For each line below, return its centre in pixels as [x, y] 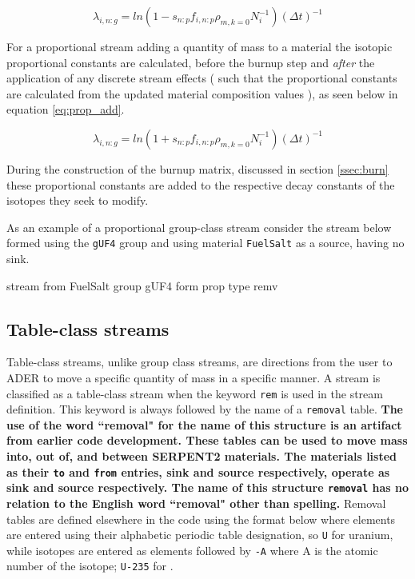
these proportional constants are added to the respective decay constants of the [201, 184]
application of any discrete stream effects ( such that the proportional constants [202, 78]
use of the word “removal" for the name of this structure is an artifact [204, 424]
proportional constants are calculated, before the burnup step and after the [191, 62]
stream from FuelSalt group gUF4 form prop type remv [142, 285]
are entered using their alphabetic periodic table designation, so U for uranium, [200, 535]
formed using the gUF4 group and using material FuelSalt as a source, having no [206, 243]
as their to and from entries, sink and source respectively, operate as [198, 471]
